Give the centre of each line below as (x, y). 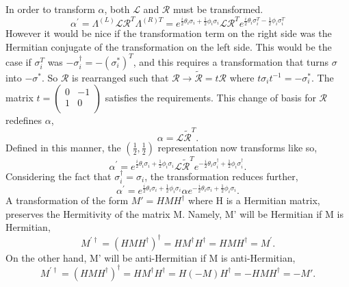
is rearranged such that (120, 77)
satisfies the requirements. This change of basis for (210, 98)
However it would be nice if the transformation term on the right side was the (169, 33)
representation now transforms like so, (237, 147)
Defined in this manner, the (63, 147)
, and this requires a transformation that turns (231, 61)
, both (117, 9)
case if (18, 61)
